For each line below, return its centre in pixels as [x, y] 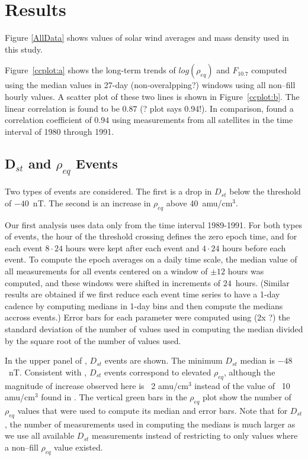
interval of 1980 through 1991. [60, 131]
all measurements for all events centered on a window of [106, 271]
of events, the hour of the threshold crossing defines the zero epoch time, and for [151, 236]
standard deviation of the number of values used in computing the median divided [154, 329]
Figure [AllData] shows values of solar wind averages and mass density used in [147, 38]
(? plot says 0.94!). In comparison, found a [217, 108]
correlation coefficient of [48, 120]
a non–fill [22, 447]
